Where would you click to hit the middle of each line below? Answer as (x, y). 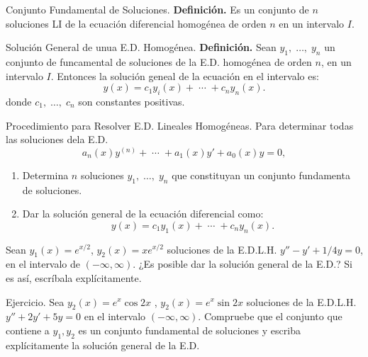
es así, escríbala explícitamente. (74, 277)
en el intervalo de (43, 264)
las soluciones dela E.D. (57, 139)
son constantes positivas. (132, 101)
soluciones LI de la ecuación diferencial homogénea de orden (136, 23)
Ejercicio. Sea (35, 301)
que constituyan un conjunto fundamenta (261, 175)
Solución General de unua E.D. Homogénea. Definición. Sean (141, 47)
